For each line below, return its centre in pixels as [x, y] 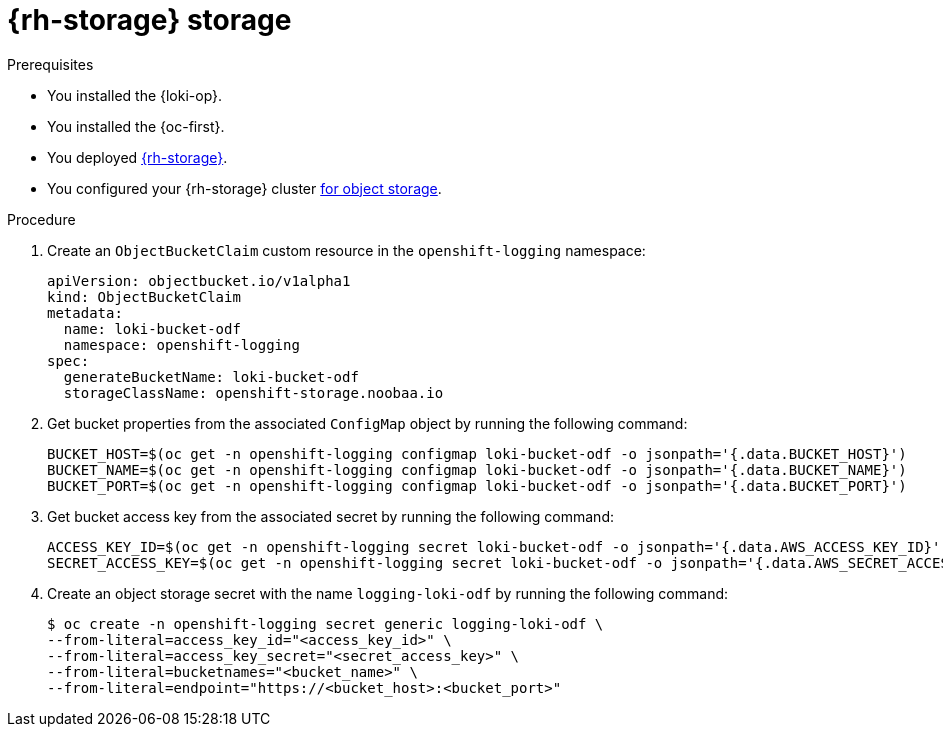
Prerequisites [50, 64]
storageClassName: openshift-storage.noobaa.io [253, 392]
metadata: [85, 312]
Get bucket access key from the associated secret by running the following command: [330, 516]
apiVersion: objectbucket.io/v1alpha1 [199, 280]
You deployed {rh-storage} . [137, 157]
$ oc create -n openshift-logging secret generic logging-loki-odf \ [325, 623]
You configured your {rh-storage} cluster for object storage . [244, 188]
